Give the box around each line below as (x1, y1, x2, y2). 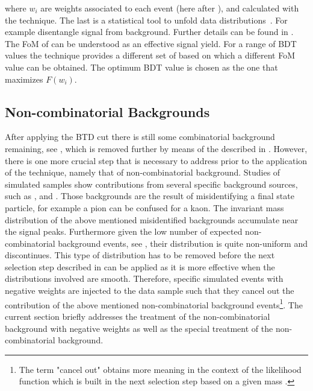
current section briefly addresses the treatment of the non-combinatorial (5, 310, 270, 322)
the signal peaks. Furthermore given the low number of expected (5, 225, 243, 238)
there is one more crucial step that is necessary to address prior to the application (5, 154, 308, 167)
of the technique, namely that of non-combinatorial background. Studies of (5, 166, 280, 179)
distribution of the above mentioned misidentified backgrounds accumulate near (5, 213, 299, 226)
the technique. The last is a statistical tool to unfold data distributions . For (5, 13, 288, 26)
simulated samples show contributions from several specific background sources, (5, 177, 298, 190)
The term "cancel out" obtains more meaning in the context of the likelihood (19, 363, 302, 375)
